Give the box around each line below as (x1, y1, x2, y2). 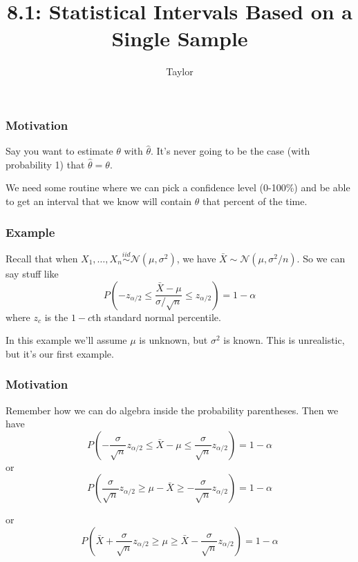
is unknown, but (139, 333, 208, 347)
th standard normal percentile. (92, 309, 221, 324)
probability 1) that (6, 157, 85, 171)
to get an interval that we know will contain (6, 193, 192, 208)
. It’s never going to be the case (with (151, 144, 310, 158)
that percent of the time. (202, 193, 308, 208)
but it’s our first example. (6, 346, 114, 360)
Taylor (166, 64, 194, 79)
